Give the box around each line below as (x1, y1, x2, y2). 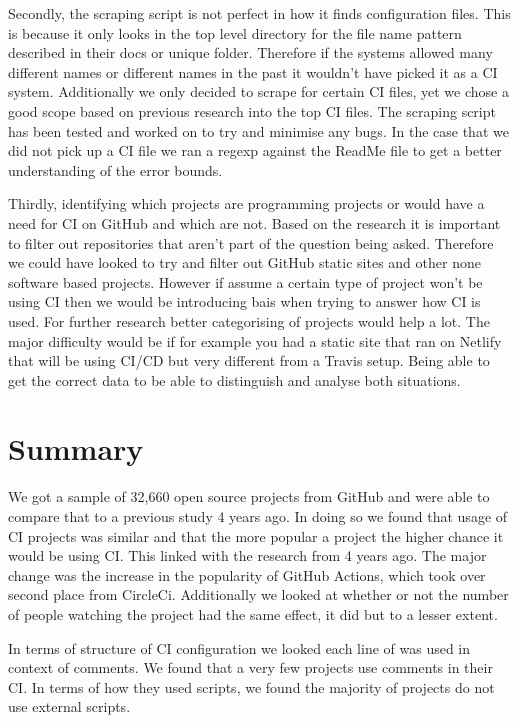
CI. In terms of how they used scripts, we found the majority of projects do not (8, 676, 495, 697)
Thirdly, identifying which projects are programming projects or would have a (8, 193, 485, 214)
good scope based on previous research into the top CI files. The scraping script (8, 100, 496, 121)
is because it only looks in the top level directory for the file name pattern (8, 22, 462, 43)
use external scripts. (8, 696, 131, 717)
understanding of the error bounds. (8, 159, 223, 180)
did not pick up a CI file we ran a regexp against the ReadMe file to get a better (8, 140, 502, 161)
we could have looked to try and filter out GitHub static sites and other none (8, 252, 481, 273)
